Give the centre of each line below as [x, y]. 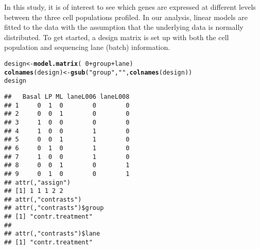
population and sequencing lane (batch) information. [87, 47]
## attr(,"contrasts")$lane [52, 234]
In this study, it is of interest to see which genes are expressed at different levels [130, 7]
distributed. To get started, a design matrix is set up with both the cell [117, 37]
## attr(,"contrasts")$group [54, 208]
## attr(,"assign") [37, 182]
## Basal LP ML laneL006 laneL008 [67, 96]
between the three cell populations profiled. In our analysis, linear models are [126, 17]
